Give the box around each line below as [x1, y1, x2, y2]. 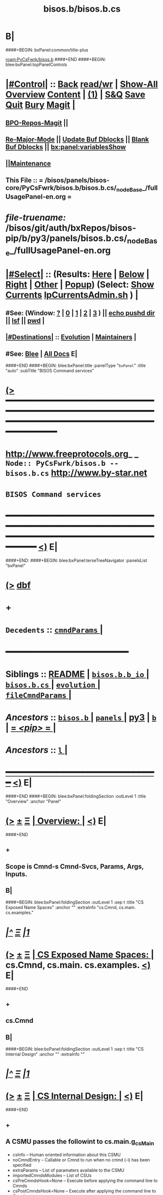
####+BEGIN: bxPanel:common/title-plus [5, 47, 89, 53]
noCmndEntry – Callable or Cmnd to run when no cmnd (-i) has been [12, 1156, 150, 1163]
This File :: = [5, 176, 43, 184]
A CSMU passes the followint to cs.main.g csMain [5, 1137, 154, 1147]
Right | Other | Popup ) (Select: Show [5, 279, 154, 290]
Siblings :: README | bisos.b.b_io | [5, 669, 149, 680]
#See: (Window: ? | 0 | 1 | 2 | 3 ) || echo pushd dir [5, 308, 155, 317]
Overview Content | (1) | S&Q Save [5, 89, 146, 100]
